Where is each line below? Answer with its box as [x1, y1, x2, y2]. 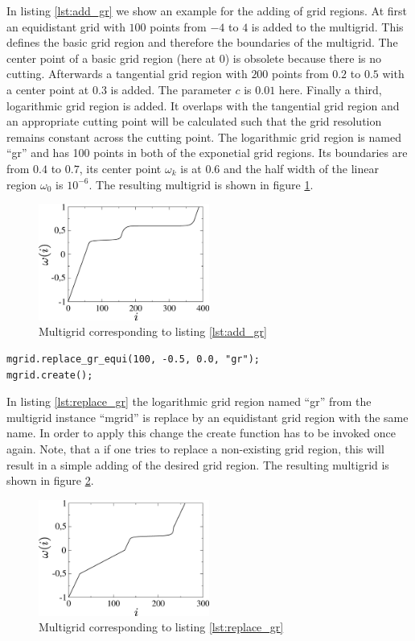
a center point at [6, 81, 89, 97]
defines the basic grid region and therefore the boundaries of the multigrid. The [6, 34, 398, 51]
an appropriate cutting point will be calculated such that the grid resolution [6, 113, 382, 130]
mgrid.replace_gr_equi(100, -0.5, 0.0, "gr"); [6, 354, 260, 366]
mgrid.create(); [6, 369, 93, 381]
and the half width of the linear [224, 159, 379, 176]
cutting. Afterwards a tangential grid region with [6, 65, 248, 82]
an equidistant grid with [6, 18, 125, 35]
